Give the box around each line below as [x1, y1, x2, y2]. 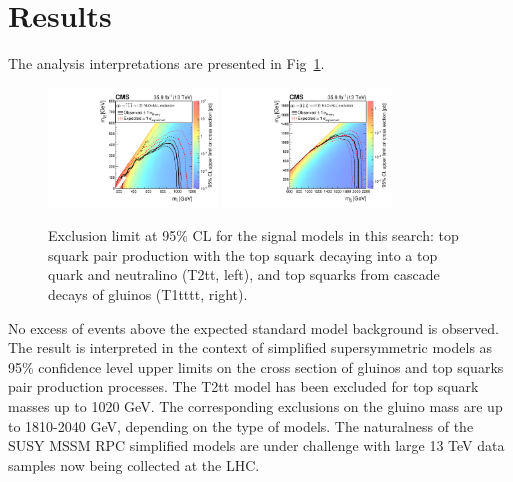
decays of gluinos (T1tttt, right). [48, 283, 248, 304]
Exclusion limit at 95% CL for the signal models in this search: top [48, 225, 459, 246]
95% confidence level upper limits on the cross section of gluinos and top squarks [8, 356, 504, 377]
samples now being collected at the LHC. [8, 454, 260, 475]
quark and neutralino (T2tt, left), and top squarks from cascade [48, 264, 440, 285]
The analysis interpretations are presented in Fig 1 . [8, 53, 325, 74]
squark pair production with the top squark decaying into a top [48, 244, 438, 265]
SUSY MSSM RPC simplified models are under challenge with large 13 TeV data [8, 435, 505, 456]
